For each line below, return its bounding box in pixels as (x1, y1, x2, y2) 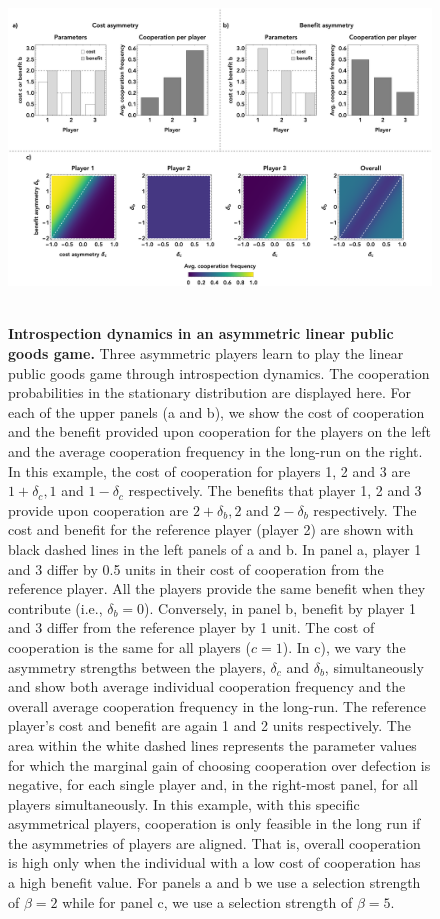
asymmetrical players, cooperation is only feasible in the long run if (8, 813, 421, 834)
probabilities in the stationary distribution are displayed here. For (8, 382, 411, 403)
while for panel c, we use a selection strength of (62, 891, 353, 912)
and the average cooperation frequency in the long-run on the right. (8, 441, 423, 461)
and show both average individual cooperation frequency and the (8, 676, 406, 697)
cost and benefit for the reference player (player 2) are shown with (8, 519, 414, 540)
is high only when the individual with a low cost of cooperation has (8, 852, 421, 873)
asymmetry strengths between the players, (8, 656, 266, 677)
